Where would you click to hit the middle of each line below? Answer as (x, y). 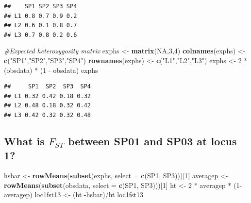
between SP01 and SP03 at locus (152, 141)
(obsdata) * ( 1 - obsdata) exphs (51, 70)
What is (24, 141)
